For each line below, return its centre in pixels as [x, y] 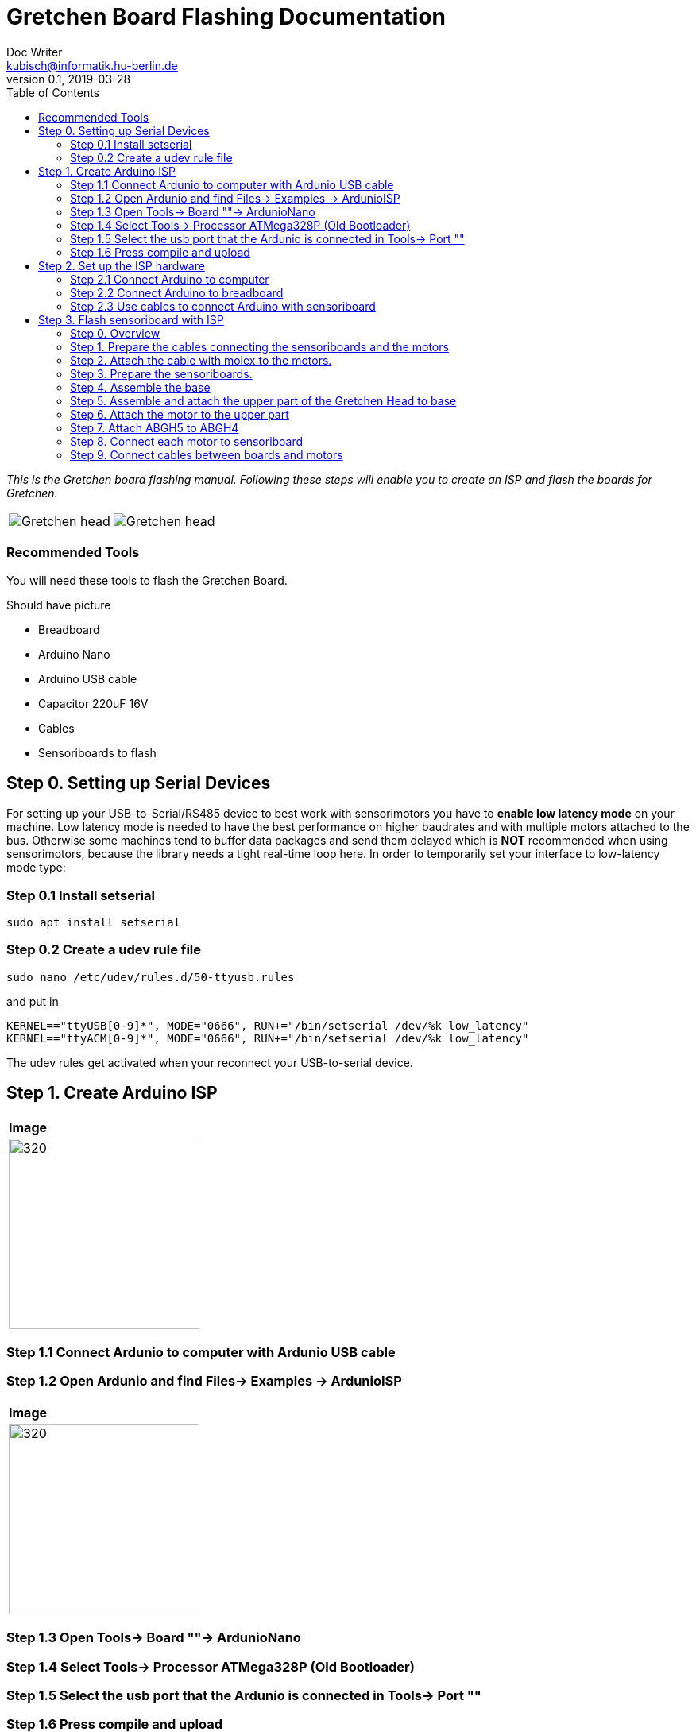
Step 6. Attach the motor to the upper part [180, 414]
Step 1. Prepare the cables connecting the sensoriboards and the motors [259, 346]
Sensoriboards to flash [97, 752]
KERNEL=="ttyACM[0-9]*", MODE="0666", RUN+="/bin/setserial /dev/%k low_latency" [268, 1038]
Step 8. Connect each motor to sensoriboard [187, 441]
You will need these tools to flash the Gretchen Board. [147, 580]
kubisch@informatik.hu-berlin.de [92, 65]
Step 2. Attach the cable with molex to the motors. [201, 360]
